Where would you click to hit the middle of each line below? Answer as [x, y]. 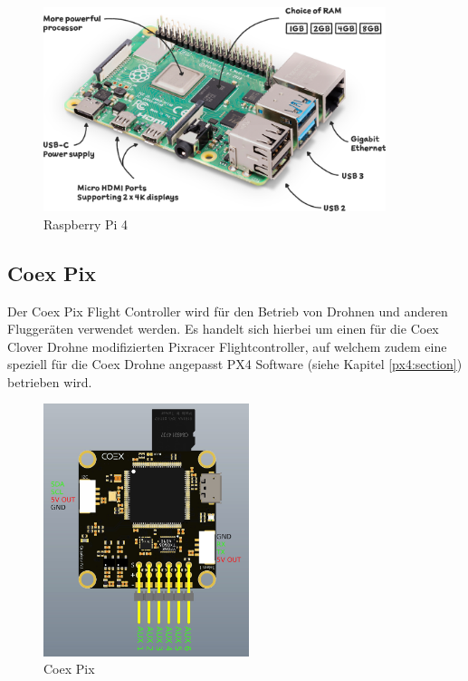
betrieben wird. [50, 381]
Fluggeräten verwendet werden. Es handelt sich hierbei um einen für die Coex [223, 329]
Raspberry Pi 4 [86, 224]
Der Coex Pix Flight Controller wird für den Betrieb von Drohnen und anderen [228, 311]
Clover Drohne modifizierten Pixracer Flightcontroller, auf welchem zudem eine [227, 346]
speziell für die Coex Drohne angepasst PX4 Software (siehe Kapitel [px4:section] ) [235, 364]
